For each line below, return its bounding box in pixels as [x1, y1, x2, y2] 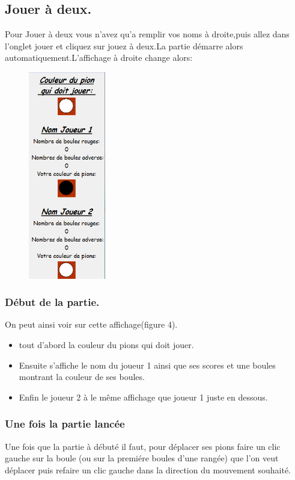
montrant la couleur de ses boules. [19, 370, 145, 383]
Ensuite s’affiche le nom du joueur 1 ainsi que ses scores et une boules [19, 358, 276, 371]
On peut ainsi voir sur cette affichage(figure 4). [5, 318, 178, 331]
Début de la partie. [5, 295, 100, 310]
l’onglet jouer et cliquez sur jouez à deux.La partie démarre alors [5, 39, 243, 52]
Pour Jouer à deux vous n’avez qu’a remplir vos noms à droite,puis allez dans [5, 28, 290, 40]
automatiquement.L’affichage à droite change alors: [5, 51, 193, 64]
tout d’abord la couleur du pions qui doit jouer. [19, 338, 194, 351]
